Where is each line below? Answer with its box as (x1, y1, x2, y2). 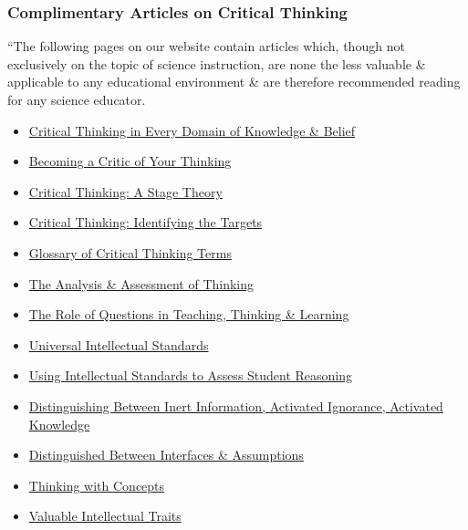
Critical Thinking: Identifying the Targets (28, 213, 263, 232)
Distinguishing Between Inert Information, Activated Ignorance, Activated (28, 396, 443, 415)
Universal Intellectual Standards (28, 335, 209, 354)
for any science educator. (7, 90, 146, 109)
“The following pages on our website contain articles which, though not (7, 36, 405, 56)
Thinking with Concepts (28, 475, 165, 494)
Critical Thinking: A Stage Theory (28, 182, 223, 201)
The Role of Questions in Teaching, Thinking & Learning (28, 305, 349, 324)
